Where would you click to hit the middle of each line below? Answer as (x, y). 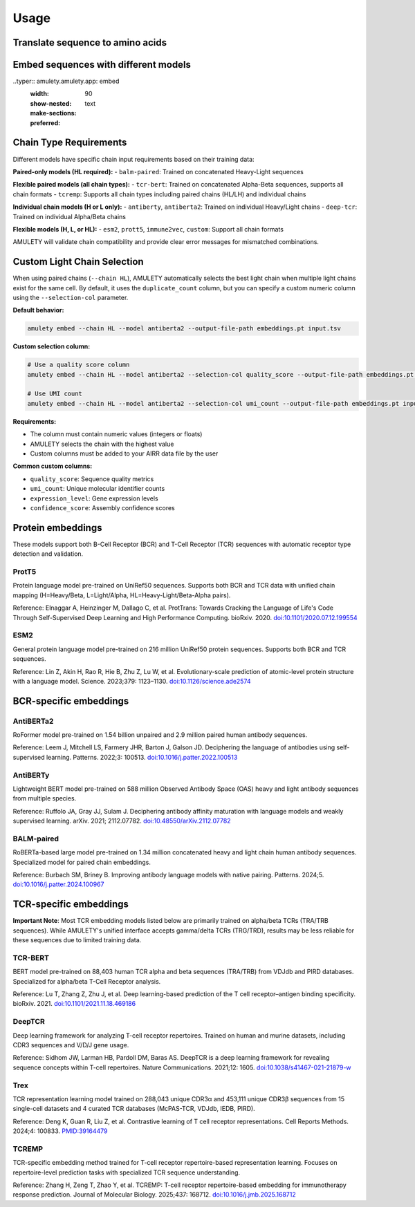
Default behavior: (38, 310)
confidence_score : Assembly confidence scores (103, 507)
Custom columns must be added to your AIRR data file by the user (124, 453)
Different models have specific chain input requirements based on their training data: (134, 159)
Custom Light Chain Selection (79, 262)
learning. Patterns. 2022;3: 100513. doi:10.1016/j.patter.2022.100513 (142, 757)
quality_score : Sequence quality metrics (92, 479)
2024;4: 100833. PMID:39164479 (60, 1131)
